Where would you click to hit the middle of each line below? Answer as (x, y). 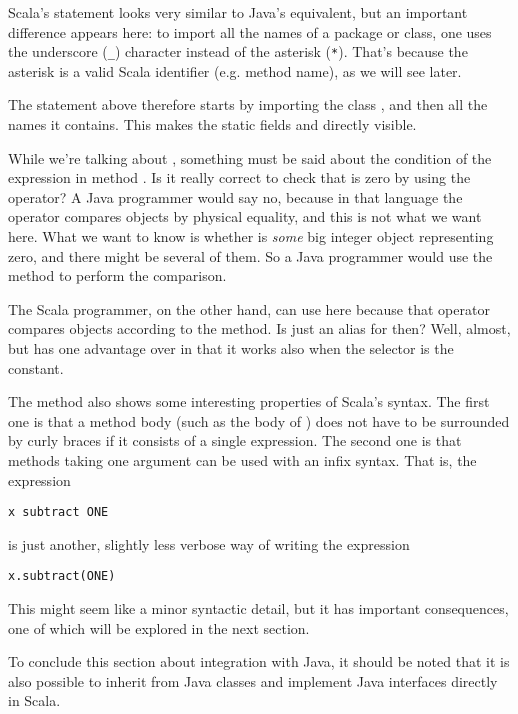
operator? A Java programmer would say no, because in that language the (235, 196)
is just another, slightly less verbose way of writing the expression (209, 543)
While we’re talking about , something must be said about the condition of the (250, 157)
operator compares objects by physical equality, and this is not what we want (245, 216)
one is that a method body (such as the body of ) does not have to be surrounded (259, 420)
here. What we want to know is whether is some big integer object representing (251, 236)
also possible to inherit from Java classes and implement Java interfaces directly (253, 680)
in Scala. (34, 700)
